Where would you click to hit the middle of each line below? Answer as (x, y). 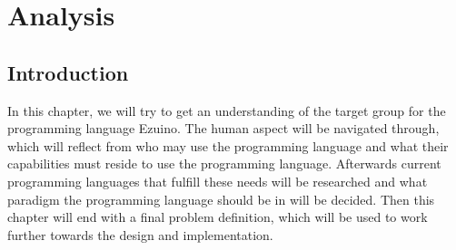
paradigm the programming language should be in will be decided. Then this (221, 199)
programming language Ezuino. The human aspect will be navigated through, (223, 128)
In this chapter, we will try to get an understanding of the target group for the (227, 110)
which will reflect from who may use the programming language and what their (228, 145)
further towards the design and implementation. (140, 234)
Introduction (68, 72)
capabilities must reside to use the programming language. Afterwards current (224, 163)
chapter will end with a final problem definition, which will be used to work (218, 217)
